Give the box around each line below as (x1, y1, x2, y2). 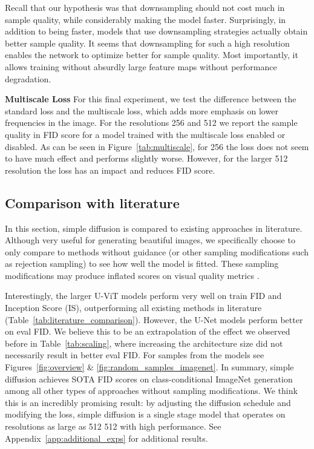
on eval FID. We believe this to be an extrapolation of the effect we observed (5, 325, 290, 338)
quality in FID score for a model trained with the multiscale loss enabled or (5, 128, 286, 140)
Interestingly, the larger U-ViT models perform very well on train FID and (5, 289, 282, 302)
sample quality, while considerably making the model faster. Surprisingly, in (5, 13, 286, 25)
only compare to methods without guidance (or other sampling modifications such (5, 245, 309, 258)
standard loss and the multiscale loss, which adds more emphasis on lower (5, 104, 278, 117)
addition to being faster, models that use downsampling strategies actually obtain (5, 25, 308, 38)
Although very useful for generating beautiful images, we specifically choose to (5, 234, 295, 246)
